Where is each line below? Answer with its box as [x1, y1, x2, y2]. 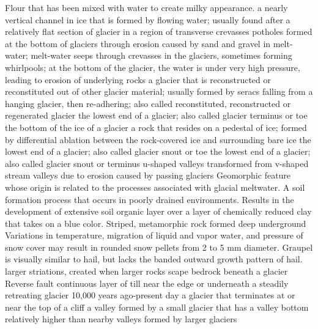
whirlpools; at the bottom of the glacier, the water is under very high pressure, [5, 61, 300, 73]
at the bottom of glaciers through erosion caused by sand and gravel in [5, 37, 271, 50]
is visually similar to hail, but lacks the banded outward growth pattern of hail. [5, 253, 303, 265]
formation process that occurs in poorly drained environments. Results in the [5, 193, 294, 205]
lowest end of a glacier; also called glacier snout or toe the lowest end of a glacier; [5, 145, 311, 158]
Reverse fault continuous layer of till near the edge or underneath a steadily [5, 276, 289, 289]
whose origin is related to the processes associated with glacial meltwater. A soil [5, 180, 305, 193]
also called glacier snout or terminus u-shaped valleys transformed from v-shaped [5, 157, 309, 169]
